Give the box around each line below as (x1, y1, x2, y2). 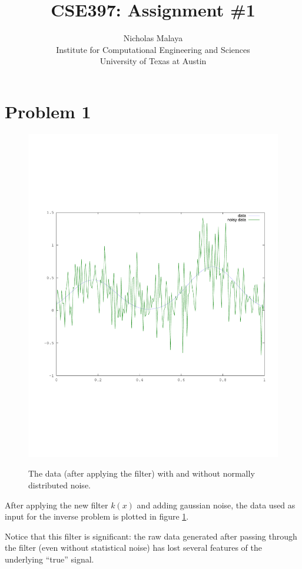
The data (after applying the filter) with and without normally (28, 467, 255, 480)
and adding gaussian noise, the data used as (137, 498, 296, 511)
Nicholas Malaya (123, 32, 183, 44)
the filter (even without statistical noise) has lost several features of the (5, 541, 262, 554)
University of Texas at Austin (99, 55, 207, 67)
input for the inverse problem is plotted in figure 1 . (5, 510, 189, 523)
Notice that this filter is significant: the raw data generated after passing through (5, 530, 297, 542)
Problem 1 (5, 99, 91, 123)
